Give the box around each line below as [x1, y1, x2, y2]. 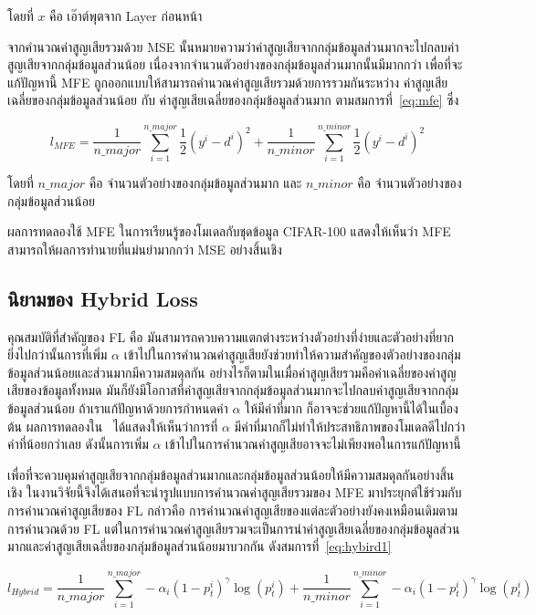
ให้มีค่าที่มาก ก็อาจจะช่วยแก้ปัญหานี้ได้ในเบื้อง [245, 399, 458, 418]
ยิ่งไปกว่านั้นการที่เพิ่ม [7, 345, 108, 364]
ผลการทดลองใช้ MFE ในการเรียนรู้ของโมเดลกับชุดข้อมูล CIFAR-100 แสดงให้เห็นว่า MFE [7, 222, 451, 241]
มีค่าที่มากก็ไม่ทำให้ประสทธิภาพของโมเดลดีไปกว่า [234, 416, 466, 435]
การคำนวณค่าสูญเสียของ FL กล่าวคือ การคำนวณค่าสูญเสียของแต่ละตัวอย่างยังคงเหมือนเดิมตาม [7, 501, 458, 520]
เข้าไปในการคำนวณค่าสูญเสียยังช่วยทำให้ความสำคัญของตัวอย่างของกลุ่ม [123, 345, 461, 364]
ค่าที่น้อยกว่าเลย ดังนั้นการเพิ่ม [7, 434, 149, 453]
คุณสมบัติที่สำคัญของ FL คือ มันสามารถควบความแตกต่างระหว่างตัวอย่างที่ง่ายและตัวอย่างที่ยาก [7, 327, 455, 346]
